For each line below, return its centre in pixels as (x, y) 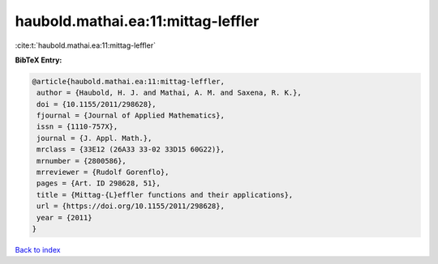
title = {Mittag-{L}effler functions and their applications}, (165, 195)
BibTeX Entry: (39, 60)
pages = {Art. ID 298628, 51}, (99, 183)
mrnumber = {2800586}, (82, 161)
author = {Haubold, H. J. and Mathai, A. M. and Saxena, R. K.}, (169, 93)
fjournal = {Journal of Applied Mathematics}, (131, 116)
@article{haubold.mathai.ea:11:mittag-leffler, (128, 81)
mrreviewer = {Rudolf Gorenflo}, (103, 172)
